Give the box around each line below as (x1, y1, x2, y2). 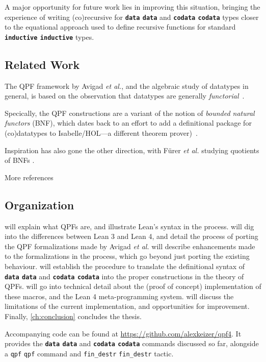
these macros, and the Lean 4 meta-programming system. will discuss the (5, 291, 234, 301)
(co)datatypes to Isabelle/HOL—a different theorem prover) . (5, 128, 198, 138)
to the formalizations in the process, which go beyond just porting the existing (5, 251, 250, 261)
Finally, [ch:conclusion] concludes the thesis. (5, 311, 142, 322)
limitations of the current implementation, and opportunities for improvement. (5, 301, 250, 311)
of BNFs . (5, 155, 35, 165)
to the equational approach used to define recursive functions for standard (5, 21, 236, 32)
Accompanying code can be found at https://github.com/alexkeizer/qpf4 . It (5, 328, 242, 339)
